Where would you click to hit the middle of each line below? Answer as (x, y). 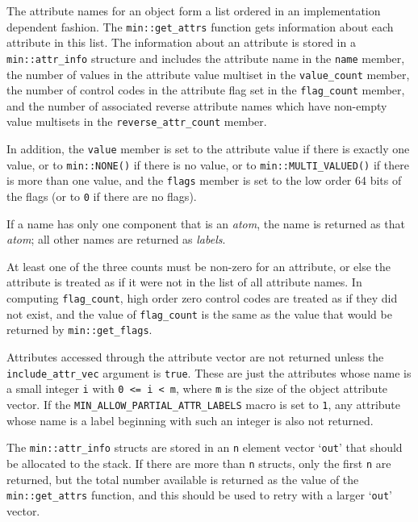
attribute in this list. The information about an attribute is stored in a (181, 42)
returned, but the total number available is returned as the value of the (183, 479)
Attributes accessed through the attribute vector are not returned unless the (195, 357)
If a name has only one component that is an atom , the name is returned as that (206, 223)
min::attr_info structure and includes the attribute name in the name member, (206, 58)
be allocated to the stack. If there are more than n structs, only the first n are (199, 463)
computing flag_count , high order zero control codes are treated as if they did (202, 298)
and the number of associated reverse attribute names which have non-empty (197, 105)
